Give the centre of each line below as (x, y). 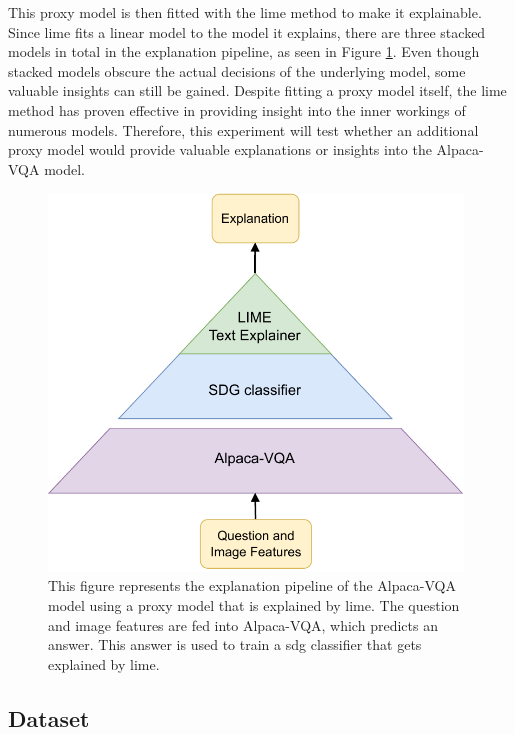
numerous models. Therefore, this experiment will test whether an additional (243, 129)
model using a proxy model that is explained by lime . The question (254, 604)
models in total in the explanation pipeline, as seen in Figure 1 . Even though (244, 51)
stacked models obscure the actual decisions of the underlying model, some (237, 70)
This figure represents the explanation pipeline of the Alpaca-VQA (252, 585)
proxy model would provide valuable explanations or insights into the (220, 149)
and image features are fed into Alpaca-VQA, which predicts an (243, 624)
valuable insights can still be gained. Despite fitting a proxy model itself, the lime (257, 90)
